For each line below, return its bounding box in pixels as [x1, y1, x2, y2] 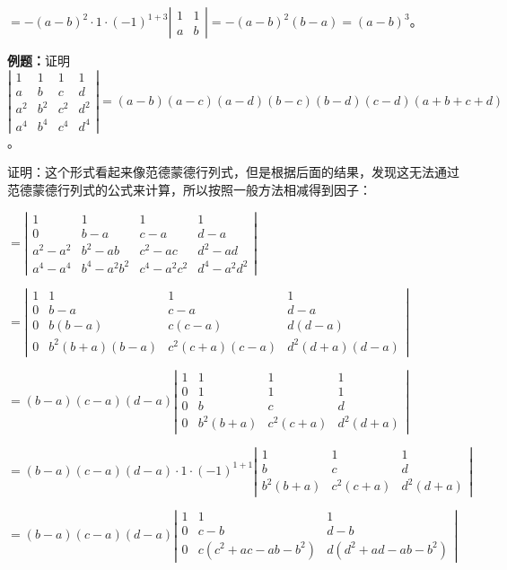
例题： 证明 [7, 51, 70, 69]
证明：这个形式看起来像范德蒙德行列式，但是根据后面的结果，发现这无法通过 [7, 162, 459, 181]
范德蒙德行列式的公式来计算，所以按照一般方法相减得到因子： [7, 180, 372, 199]
